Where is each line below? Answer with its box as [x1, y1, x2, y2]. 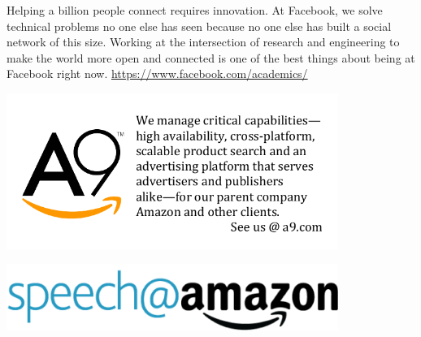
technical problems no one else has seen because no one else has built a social [7, 17, 392, 34]
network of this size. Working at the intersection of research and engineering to [7, 33, 400, 50]
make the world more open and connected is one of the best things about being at [7, 49, 415, 66]
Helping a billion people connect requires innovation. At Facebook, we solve [7, 2, 383, 18]
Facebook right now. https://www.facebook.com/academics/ [7, 65, 308, 82]
